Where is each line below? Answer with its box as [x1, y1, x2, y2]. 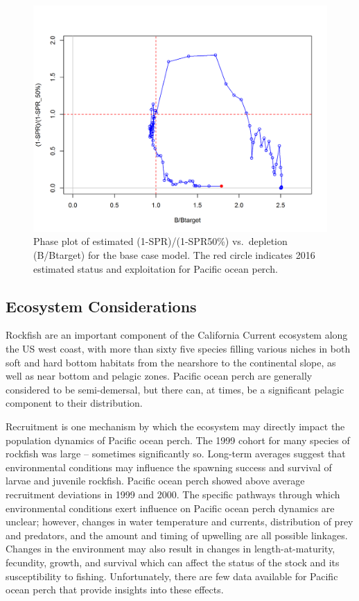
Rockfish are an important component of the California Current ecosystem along [6, 328, 348, 342]
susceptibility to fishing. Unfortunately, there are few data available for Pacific [6, 568, 338, 583]
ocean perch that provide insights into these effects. [6, 582, 224, 597]
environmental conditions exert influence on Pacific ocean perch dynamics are [6, 500, 335, 515]
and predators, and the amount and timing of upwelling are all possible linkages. [6, 527, 348, 542]
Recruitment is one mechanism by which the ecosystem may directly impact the [6, 419, 345, 433]
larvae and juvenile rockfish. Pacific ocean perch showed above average [6, 473, 305, 488]
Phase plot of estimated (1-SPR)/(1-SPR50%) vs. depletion [33, 234, 288, 248]
